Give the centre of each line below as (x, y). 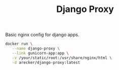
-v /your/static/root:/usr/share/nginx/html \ (62, 58)
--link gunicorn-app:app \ (41, 53)
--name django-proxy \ (36, 48)
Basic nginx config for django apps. (42, 35)
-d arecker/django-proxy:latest (46, 62)
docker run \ (19, 44)
